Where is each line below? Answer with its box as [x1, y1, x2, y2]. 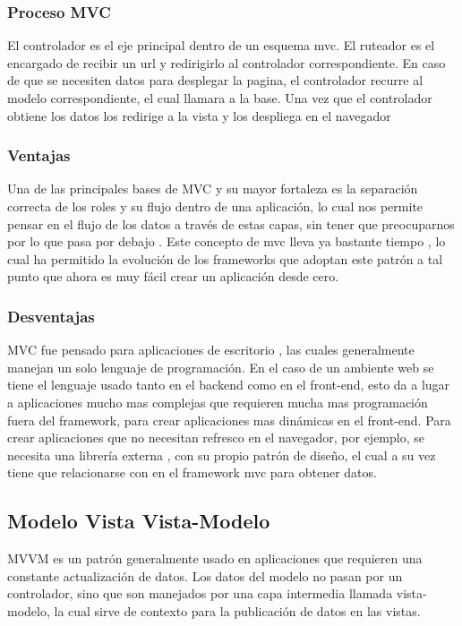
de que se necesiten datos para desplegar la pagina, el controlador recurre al [7, 71, 423, 90]
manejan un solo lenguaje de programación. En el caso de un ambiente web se [7, 357, 434, 376]
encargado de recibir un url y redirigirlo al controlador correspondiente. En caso [7, 53, 446, 72]
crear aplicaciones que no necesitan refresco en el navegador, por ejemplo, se [7, 428, 424, 447]
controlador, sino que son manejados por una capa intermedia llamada [7, 584, 393, 603]
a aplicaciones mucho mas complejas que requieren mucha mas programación [7, 392, 428, 411]
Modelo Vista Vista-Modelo [7, 507, 270, 535]
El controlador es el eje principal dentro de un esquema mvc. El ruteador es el [7, 36, 435, 55]
